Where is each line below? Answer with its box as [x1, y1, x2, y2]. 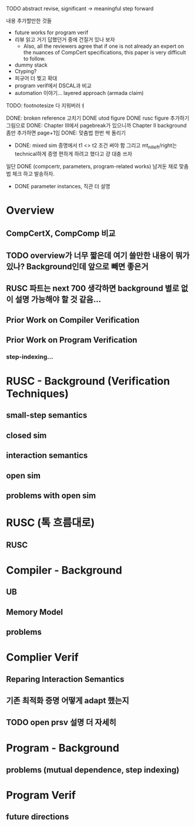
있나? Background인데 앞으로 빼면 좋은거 [6, 261, 149, 271]
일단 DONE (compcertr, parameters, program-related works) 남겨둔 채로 [6, 162, 178, 170]
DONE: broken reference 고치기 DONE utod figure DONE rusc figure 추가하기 [6, 114, 190, 122]
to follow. [23, 55, 46, 62]
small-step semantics [6, 410, 88, 421]
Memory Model [6, 607, 63, 617]
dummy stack [14, 61, 48, 68]
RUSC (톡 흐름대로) [6, 516, 95, 530]
